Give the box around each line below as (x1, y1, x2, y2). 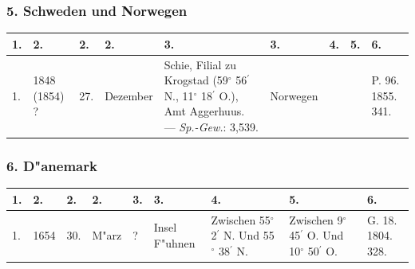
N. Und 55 (223, 227, 275, 244)
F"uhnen (153, 234, 196, 251)
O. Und (306, 227, 344, 244)
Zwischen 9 (289, 211, 343, 228)
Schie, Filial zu (164, 56, 237, 72)
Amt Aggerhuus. (164, 103, 245, 119)
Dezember (105, 87, 153, 103)
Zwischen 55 (211, 211, 271, 228)
